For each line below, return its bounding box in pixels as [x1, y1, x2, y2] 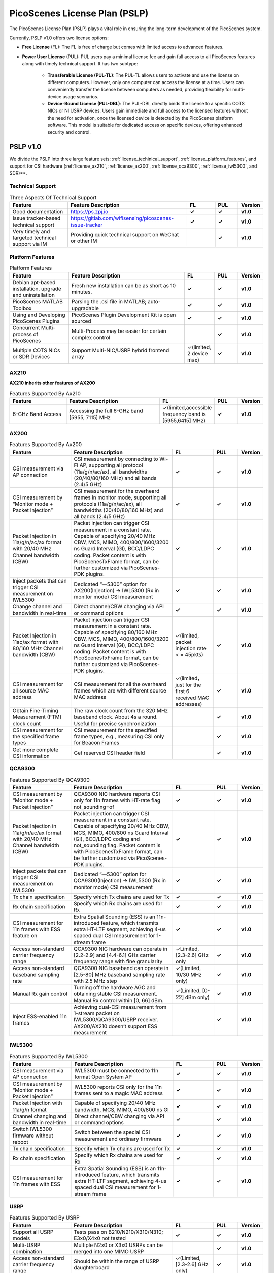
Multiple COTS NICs [12, 347, 60, 354]
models [12, 1235, 30, 1242]
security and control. [47, 129, 91, 135]
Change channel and [12, 603, 62, 610]
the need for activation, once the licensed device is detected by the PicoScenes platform [47, 115, 233, 121]
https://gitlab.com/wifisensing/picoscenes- [71, 214, 174, 222]
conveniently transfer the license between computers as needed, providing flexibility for [47, 87, 232, 93]
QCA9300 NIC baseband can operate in [74, 964, 169, 972]
